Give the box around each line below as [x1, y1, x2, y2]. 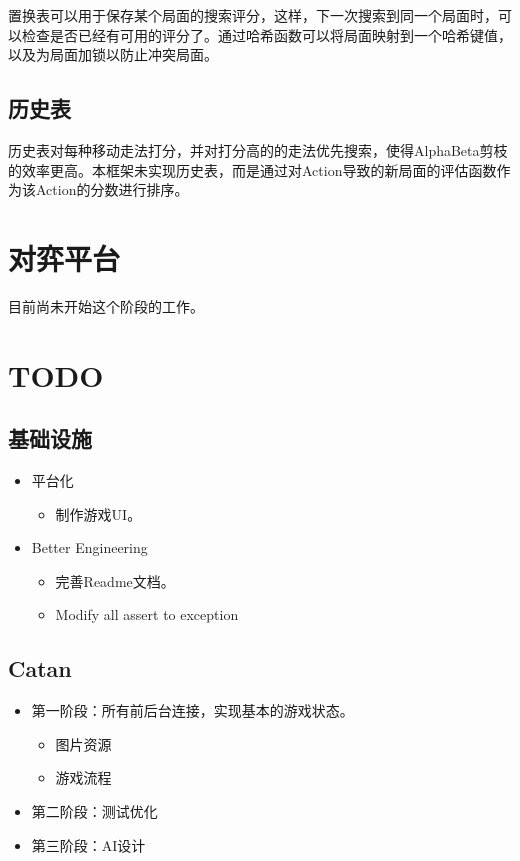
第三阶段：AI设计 [31, 834, 146, 855]
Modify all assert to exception [55, 604, 239, 625]
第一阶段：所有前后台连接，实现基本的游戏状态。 [31, 700, 354, 721]
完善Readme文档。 [55, 570, 175, 591]
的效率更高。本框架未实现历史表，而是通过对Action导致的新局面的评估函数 [8, 159, 497, 180]
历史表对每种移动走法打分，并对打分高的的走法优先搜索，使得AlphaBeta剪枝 [8, 139, 508, 160]
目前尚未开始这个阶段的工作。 [8, 295, 204, 316]
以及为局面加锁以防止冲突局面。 [8, 44, 218, 65]
